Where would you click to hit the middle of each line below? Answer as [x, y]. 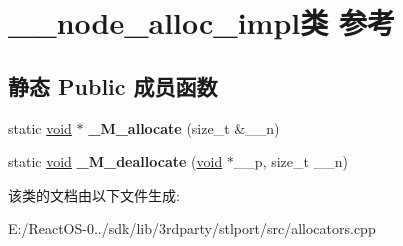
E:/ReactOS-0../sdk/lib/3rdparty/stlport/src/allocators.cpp [192, 228]
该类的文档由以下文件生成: [94, 194]
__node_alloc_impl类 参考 [201, 22]
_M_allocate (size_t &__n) [184, 127]
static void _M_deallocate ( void [115, 161]
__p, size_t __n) [290, 161]
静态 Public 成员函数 [113, 85]
